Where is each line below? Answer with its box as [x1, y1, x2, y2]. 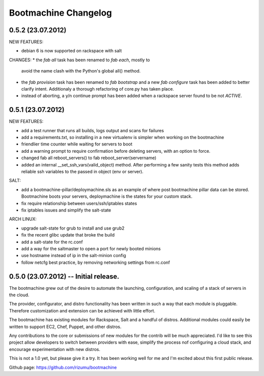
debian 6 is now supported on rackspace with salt [21, 48, 122, 54]
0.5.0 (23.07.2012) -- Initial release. [9, 272, 120, 281]
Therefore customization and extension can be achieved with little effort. [9, 307, 155, 313]
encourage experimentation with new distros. [9, 346, 100, 352]
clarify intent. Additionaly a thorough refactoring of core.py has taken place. [21, 86, 175, 92]
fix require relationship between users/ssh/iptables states [21, 200, 137, 206]
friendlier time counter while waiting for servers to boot [21, 141, 132, 147]
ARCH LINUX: [9, 216, 37, 222]
